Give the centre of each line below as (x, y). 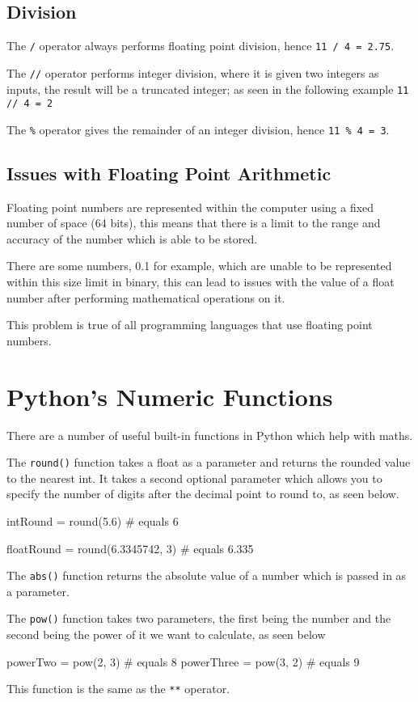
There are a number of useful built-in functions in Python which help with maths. (210, 435)
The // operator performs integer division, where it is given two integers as (193, 72)
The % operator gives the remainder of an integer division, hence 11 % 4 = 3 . (198, 129)
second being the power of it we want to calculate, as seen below (166, 634)
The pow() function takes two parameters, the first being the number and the (199, 618)
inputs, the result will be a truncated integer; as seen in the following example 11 (208, 89)
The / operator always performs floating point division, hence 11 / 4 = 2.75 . (201, 46)
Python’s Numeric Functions (170, 396)
